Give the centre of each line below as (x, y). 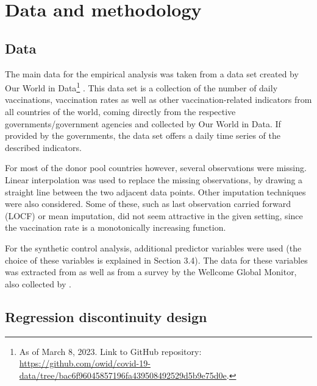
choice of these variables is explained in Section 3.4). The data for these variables (156, 260)
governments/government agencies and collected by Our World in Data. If (143, 123)
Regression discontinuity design (106, 316)
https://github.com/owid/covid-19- (85, 363)
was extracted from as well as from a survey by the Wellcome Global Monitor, (151, 272)
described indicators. (43, 147)
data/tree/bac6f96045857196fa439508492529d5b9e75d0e (123, 375)
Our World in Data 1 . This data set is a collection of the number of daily (141, 87)
